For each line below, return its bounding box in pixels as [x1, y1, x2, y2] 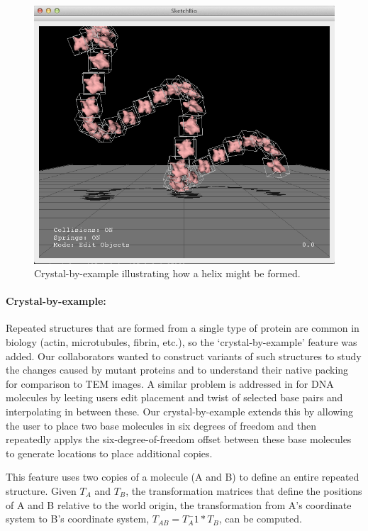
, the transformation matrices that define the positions [126, 484, 362, 498]
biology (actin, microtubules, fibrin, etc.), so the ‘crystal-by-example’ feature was [6, 335, 357, 350]
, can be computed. [218, 511, 302, 526]
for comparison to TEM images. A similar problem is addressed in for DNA [6, 376, 334, 391]
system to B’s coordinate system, [6, 511, 150, 526]
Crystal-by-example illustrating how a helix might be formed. [34, 266, 301, 281]
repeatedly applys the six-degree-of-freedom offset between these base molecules [6, 432, 352, 447]
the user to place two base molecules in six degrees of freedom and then [6, 418, 316, 432]
